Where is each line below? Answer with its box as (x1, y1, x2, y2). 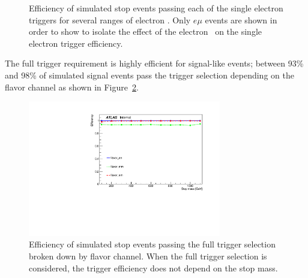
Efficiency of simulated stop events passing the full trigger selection (29, 238, 276, 250)
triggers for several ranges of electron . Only (29, 13, 191, 26)
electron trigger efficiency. (29, 37, 123, 49)
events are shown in (205, 13, 277, 26)
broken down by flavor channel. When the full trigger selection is (29, 250, 267, 262)
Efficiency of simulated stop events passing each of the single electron (29, 2, 283, 14)
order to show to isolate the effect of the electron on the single (29, 25, 262, 38)
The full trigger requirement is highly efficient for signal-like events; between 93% (5, 57, 304, 69)
